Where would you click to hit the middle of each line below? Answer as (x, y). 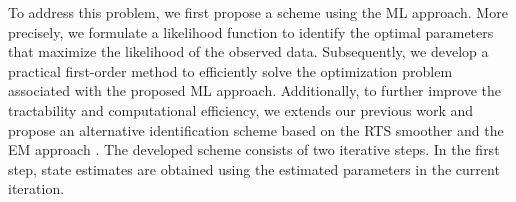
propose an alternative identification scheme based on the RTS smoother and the (256, 129)
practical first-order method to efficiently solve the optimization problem (230, 70)
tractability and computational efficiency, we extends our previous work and (241, 109)
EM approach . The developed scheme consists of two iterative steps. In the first (254, 149)
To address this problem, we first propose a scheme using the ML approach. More (258, 12)
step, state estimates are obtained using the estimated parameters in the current (254, 168)
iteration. (36, 188)
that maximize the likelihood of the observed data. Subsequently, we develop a (248, 51)
